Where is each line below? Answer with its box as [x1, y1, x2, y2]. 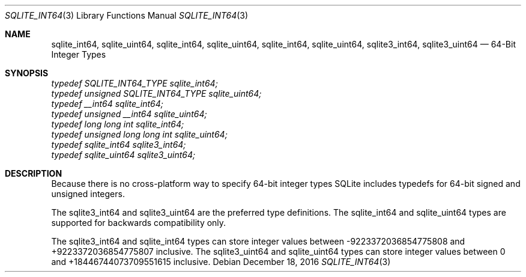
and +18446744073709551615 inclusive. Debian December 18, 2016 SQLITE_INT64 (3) [51, 257, 391, 267]
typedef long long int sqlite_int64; [51, 119, 184, 129]
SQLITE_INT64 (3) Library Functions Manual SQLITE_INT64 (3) [5, 10, 249, 20]
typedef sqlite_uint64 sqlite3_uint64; [51, 150, 196, 160]
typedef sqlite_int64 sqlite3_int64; [51, 139, 186, 150]
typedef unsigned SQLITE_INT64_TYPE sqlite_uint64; [51, 88, 262, 99]
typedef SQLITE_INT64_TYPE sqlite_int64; [51, 78, 218, 88]
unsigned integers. [51, 189, 125, 199]
